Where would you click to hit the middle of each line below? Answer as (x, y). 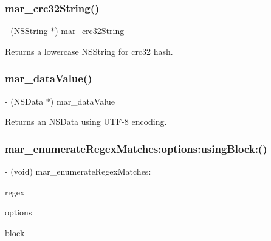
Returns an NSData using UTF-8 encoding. (86, 121)
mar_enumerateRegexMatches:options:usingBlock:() (136, 148)
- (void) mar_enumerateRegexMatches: (78, 171)
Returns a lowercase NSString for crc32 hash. (89, 51)
